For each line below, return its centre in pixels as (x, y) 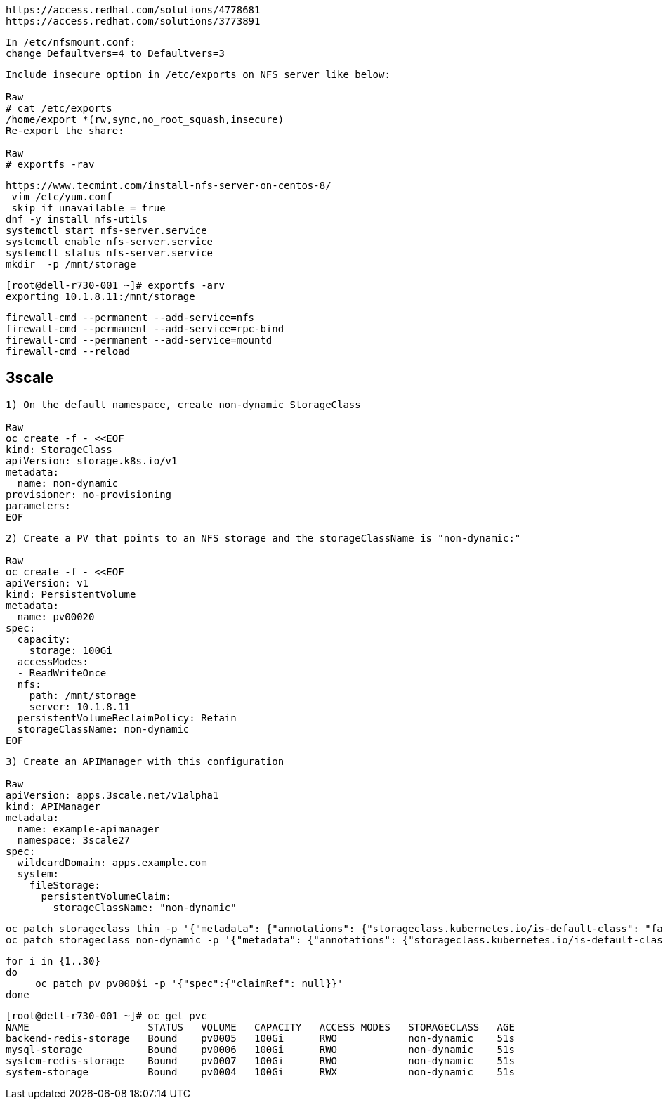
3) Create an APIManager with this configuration (145, 761)
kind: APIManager (53, 806)
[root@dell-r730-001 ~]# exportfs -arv (115, 285)
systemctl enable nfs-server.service (110, 242)
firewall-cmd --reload (68, 351)
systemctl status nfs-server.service (110, 253)
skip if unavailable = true (88, 208)
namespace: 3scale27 (74, 840)
